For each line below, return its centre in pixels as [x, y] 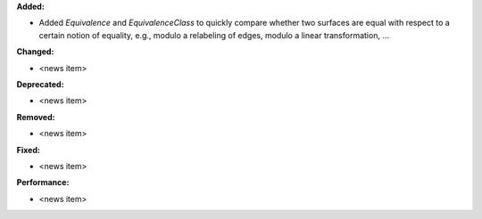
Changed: [35, 52]
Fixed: [28, 150]
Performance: [43, 182]
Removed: [36, 117]
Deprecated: [40, 84]
